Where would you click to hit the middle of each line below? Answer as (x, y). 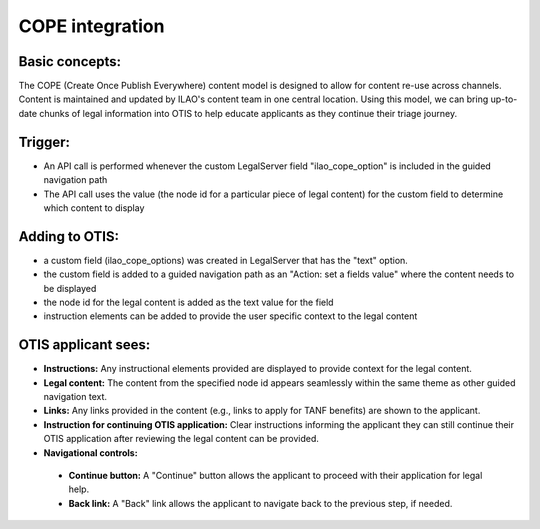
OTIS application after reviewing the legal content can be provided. (181, 439)
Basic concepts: (70, 61)
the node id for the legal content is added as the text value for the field (188, 302)
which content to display (94, 207)
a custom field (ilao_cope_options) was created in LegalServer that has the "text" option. (226, 260)
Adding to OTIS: (69, 236)
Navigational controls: (91, 452)
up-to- (504, 99)
